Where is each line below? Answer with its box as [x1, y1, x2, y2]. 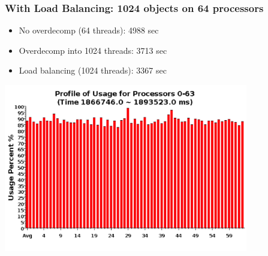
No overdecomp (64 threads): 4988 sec [19, 24, 159, 36]
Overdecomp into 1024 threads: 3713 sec [19, 44, 167, 56]
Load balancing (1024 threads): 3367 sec [19, 64, 167, 77]
